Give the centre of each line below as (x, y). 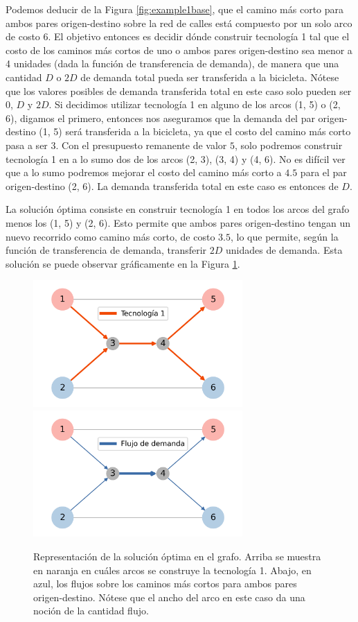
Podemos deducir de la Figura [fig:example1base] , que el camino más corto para (175, 9)
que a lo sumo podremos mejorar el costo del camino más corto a (144, 172)
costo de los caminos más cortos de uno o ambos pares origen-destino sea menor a (179, 50)
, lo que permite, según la (285, 236)
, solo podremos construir (288, 145)
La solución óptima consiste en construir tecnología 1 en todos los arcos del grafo (178, 209)
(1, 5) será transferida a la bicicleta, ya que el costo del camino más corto (195, 131)
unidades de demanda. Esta (284, 250)
